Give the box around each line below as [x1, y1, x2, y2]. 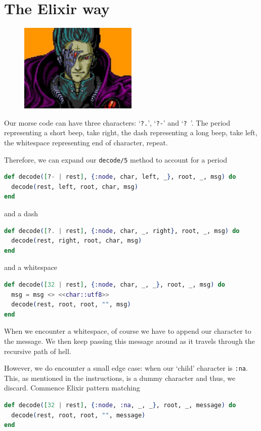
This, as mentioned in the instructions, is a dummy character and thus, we [4, 372, 236, 383]
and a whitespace [4, 262, 58, 272]
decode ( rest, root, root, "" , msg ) [11, 301, 131, 308]
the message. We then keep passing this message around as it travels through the [4, 335, 255, 346]
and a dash [4, 208, 38, 218]
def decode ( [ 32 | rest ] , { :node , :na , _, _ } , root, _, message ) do [4, 401, 236, 409]
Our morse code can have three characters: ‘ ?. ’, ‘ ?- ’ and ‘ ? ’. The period [4, 117, 231, 128]
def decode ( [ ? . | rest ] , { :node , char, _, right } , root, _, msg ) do [4, 227, 240, 234]
